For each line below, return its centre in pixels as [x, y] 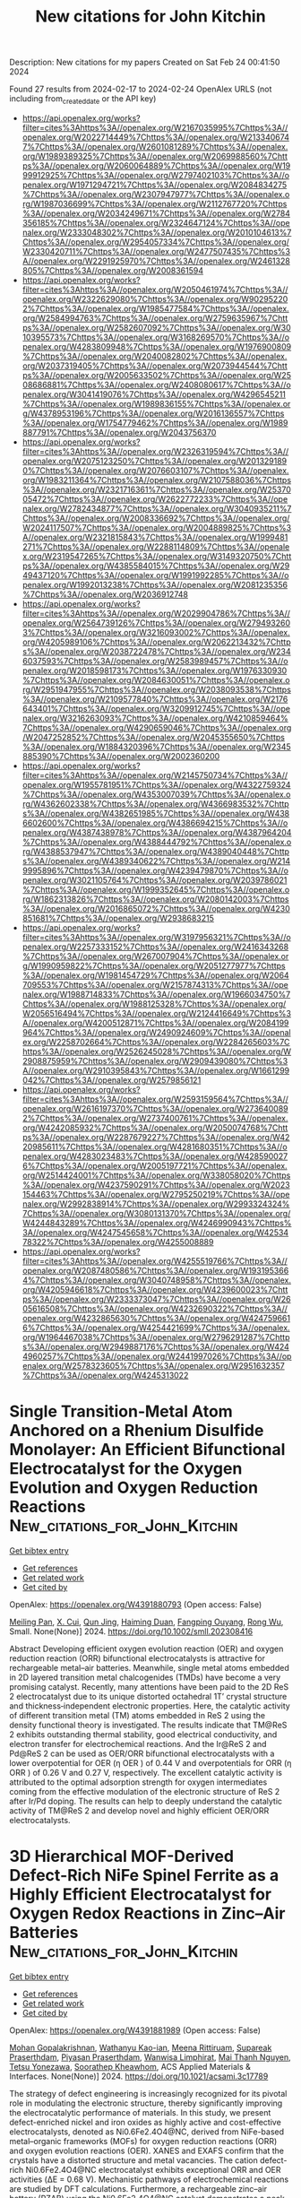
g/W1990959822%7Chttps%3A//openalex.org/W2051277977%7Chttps [154, 965]
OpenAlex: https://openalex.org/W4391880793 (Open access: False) [136, 1604]
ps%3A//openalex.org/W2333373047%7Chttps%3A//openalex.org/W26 [156, 1299]
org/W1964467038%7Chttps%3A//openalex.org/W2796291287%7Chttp [156, 1337]
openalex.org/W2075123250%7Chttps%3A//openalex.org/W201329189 [155, 461]
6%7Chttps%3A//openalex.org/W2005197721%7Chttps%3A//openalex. [155, 1165]
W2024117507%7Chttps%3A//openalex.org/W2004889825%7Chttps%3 [157, 527]
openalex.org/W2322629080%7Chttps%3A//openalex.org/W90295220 [155, 299]
